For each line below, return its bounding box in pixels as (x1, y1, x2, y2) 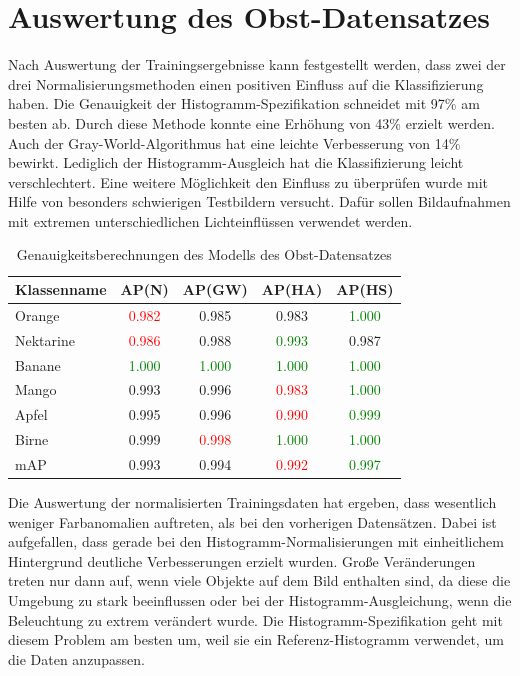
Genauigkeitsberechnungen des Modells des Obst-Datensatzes (16, 244, 392, 265)
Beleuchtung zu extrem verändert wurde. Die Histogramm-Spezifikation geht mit (8, 609, 503, 630)
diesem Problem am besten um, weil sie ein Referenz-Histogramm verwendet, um (8, 629, 504, 650)
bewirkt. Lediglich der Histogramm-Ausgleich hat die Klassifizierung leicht (8, 152, 464, 173)
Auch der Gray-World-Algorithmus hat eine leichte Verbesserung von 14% (8, 132, 461, 153)
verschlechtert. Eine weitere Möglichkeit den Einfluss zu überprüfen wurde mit (8, 171, 488, 192)
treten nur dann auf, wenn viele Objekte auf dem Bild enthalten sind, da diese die (8, 570, 511, 591)
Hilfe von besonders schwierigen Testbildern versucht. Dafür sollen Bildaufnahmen (8, 191, 511, 212)
